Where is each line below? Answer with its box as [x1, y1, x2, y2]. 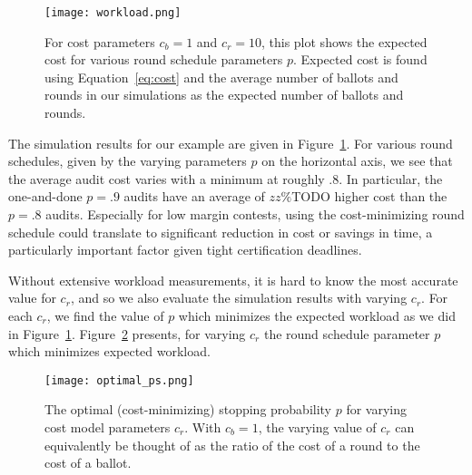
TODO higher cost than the [291, 187, 447, 206]
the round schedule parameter [263, 324, 430, 343]
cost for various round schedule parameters [44, 50, 283, 69]
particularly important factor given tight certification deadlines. [8, 240, 362, 259]
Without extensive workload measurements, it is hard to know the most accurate [8, 270, 458, 289]
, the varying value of [258, 418, 377, 436]
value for [8, 288, 56, 307]
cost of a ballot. [44, 453, 132, 472]
